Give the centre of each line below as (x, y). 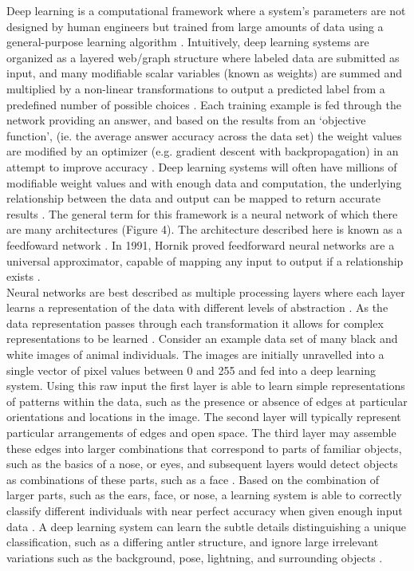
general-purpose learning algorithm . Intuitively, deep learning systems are (188, 42)
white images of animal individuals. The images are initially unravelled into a (195, 354)
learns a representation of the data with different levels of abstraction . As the (197, 307)
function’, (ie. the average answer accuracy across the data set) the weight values (204, 135)
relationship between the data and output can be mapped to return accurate (193, 198)
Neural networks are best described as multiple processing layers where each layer (206, 291)
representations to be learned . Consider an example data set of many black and (202, 339)
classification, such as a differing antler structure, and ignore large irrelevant (193, 542)
